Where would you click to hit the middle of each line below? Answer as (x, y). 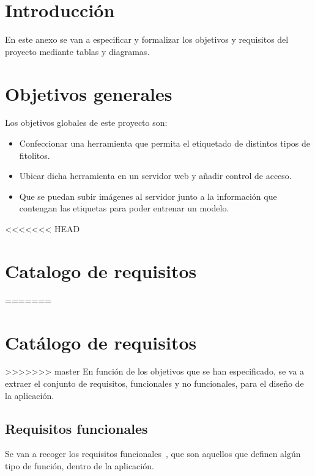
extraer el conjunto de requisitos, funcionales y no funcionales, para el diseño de (154, 383)
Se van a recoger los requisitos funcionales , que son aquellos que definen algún (153, 454)
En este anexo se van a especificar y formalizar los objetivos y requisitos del (147, 39)
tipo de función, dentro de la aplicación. (80, 466)
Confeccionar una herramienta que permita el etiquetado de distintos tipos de (165, 143)
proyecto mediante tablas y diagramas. (77, 51)
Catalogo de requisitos (101, 270)
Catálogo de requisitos (101, 342)
